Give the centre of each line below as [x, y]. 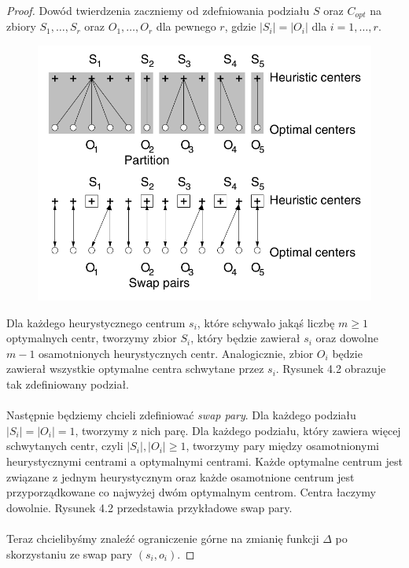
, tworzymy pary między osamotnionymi [282, 446]
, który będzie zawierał [245, 338]
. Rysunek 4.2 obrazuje [331, 369]
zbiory [21, 26]
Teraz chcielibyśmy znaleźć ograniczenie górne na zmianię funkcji [163, 538]
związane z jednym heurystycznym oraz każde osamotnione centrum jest [181, 476]
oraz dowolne [347, 338]
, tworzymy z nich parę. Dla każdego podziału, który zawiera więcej [238, 430]
